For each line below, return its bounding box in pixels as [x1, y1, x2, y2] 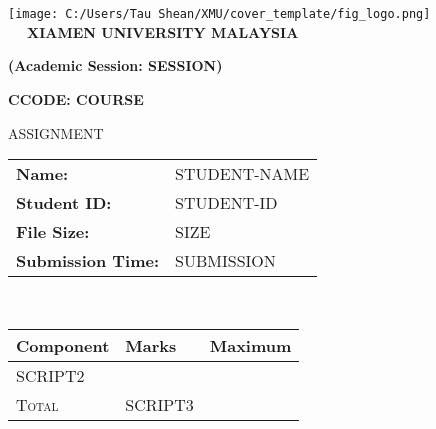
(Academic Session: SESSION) [8, 55, 223, 76]
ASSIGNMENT [8, 122, 104, 143]
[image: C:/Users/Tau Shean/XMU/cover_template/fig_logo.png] [8, 7, 431, 21]
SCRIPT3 [125, 392, 194, 416]
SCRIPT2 [16, 363, 85, 387]
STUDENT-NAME [175, 162, 310, 186]
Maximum [209, 333, 292, 357]
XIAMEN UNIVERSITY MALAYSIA [27, 21, 299, 42]
